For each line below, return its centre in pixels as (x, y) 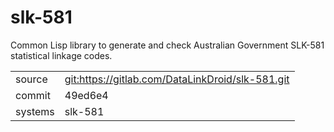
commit (33, 95)
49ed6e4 (86, 95)
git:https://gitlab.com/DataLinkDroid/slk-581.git (177, 79)
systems (35, 111)
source (31, 79)
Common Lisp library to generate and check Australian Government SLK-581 (167, 45)
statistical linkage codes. (61, 55)
